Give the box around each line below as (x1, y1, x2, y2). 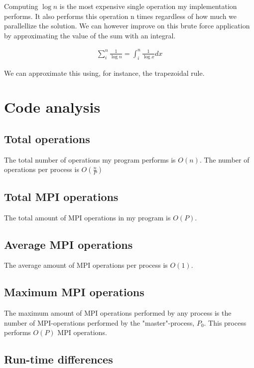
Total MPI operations (4, 188, 119, 204)
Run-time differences (4, 352, 113, 367)
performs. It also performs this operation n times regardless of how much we (4, 10, 237, 21)
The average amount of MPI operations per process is (4, 260, 168, 270)
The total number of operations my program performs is (4, 154, 176, 165)
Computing (4, 1, 38, 11)
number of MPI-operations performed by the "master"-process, (4, 317, 195, 328)
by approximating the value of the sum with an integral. (4, 30, 176, 40)
